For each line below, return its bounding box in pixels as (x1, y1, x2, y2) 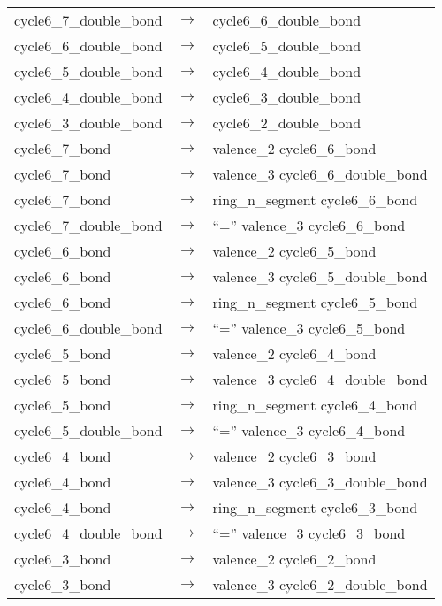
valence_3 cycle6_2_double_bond (212, 574, 428, 594)
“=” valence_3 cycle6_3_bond (212, 523, 406, 543)
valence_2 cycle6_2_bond (212, 548, 377, 569)
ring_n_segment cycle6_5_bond (212, 292, 418, 312)
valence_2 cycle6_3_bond (212, 446, 377, 466)
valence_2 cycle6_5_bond (212, 241, 377, 261)
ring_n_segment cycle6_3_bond (212, 497, 418, 518)
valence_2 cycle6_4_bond (212, 343, 377, 364)
